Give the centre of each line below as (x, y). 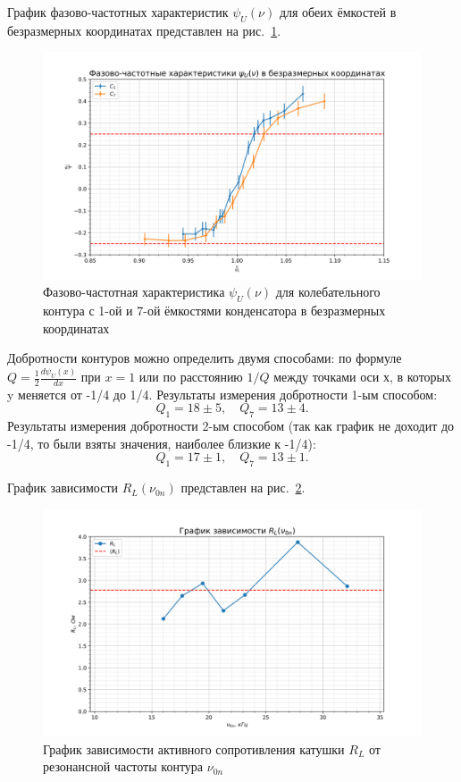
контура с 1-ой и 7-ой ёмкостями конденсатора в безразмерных (214, 311)
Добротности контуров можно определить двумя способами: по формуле (205, 358)
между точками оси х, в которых (362, 376)
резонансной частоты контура (123, 766)
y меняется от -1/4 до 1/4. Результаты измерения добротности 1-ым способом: (222, 394)
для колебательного (328, 292)
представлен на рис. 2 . (243, 488)
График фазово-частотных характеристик (118, 12)
